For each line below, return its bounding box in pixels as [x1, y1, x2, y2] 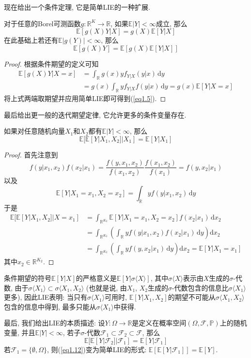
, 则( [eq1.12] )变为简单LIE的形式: [47, 344, 147, 354]
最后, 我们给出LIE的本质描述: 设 [4, 318, 105, 328]
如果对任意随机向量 [4, 126, 65, 136]
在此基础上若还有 [4, 35, 58, 45]
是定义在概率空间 [132, 318, 187, 328]
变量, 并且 [4, 327, 35, 337]
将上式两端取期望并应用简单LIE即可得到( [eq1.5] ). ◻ [4, 93, 166, 103]
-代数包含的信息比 [172, 282, 229, 292]
